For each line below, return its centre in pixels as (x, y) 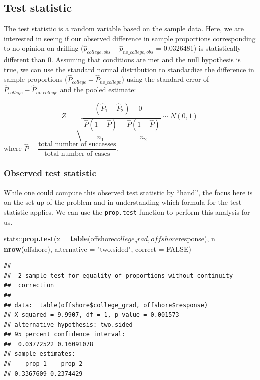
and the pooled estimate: (98, 89)
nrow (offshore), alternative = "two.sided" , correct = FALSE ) (98, 248)
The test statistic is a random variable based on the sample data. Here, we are (124, 28)
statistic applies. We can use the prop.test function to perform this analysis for (127, 211)
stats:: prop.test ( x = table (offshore (59, 238)
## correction (29, 286)
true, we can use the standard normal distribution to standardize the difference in (129, 69)
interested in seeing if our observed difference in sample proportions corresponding (130, 38)
